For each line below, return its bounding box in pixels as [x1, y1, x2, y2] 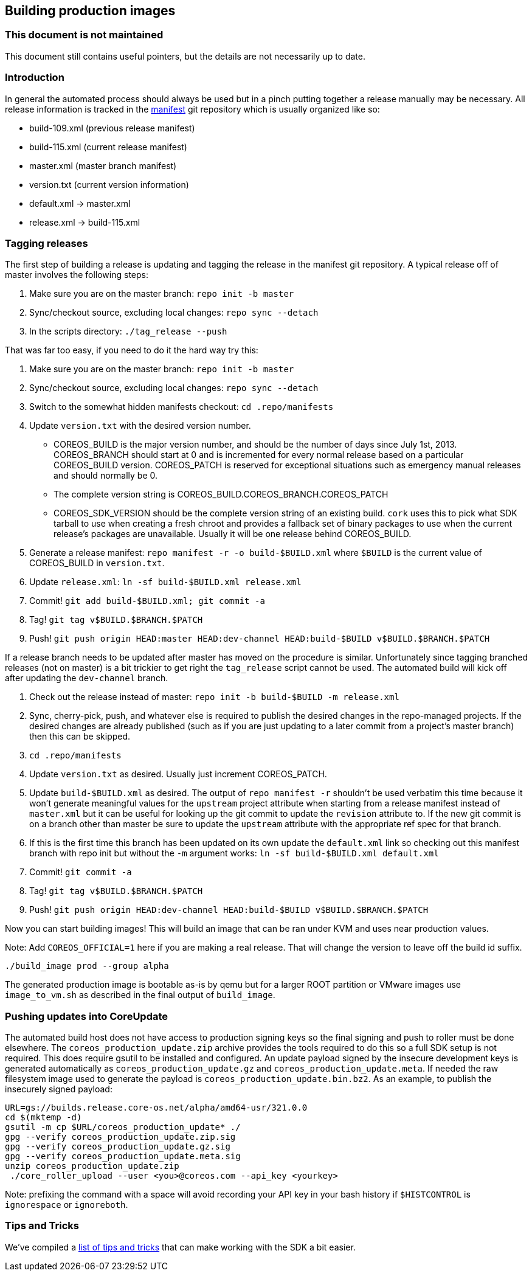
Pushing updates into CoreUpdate [5, 1010, 168, 1022]
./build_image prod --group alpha [5, 961, 169, 971]
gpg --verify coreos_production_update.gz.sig [5, 1142, 230, 1152]
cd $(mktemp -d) [5, 1112, 82, 1123]
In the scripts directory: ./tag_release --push [29, 326, 227, 337]
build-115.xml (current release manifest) [29, 141, 187, 152]
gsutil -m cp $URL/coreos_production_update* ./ [5, 1122, 241, 1132]
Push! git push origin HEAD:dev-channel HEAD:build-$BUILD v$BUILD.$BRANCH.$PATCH [29, 904, 429, 915]
